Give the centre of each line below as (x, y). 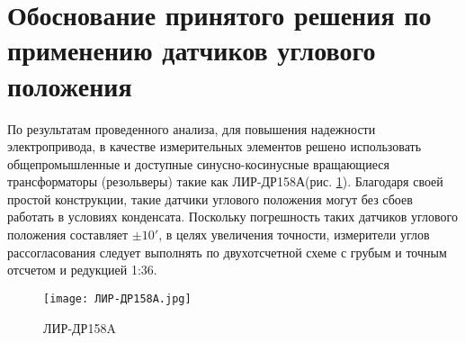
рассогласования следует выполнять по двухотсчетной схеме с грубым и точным (227, 252)
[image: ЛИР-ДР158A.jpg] (117, 298)
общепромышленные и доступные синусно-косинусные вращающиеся (198, 163)
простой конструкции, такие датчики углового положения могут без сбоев (210, 199)
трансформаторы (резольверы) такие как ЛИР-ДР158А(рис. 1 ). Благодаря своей (225, 181)
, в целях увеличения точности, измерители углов (294, 235)
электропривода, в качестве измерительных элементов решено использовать (215, 146)
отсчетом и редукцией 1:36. (82, 270)
